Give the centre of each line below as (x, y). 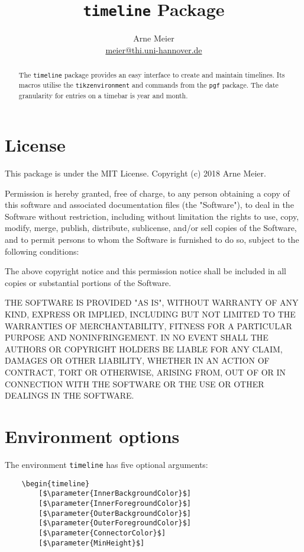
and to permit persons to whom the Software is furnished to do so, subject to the (152, 240)
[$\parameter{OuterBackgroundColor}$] (115, 513)
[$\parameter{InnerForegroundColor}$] (115, 503)
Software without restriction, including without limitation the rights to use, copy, (152, 216)
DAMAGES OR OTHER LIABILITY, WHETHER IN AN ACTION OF (137, 360)
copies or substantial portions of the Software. (88, 282)
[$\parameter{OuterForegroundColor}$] (115, 523)
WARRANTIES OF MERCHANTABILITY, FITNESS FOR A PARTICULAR (148, 325)
